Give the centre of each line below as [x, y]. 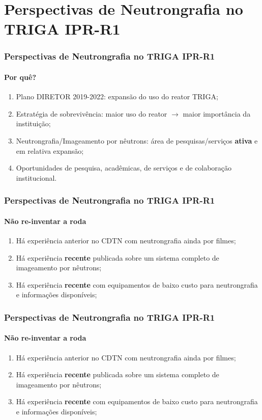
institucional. [36, 177]
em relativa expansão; [50, 150]
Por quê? [20, 77]
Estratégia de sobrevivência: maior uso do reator [92, 113]
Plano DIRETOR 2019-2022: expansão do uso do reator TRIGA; [117, 96]
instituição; [33, 123]
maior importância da [217, 113]
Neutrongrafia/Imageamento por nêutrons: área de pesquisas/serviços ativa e [137, 140]
